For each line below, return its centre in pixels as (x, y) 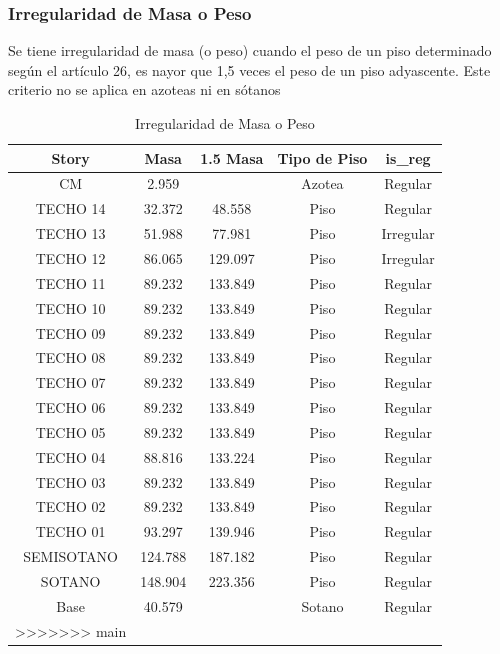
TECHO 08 (70, 357)
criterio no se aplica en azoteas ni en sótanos (144, 89)
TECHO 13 (70, 233)
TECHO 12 (70, 257)
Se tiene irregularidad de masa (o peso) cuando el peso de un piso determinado (250, 50)
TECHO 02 (70, 506)
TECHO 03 (70, 481)
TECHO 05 (70, 431)
